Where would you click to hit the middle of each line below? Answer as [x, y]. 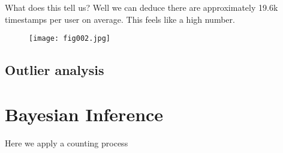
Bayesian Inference [84, 114]
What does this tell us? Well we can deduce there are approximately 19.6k [141, 7]
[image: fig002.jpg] [70, 39]
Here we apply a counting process [67, 142]
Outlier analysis [55, 70]
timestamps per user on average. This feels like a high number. [120, 19]
